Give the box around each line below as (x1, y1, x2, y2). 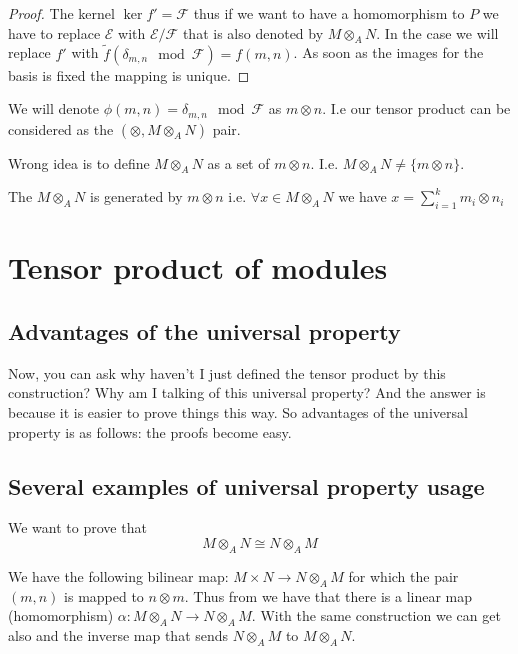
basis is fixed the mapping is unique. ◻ (8, 64, 250, 85)
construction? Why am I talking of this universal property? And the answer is (8, 382, 486, 403)
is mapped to (64, 585, 144, 606)
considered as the (8, 118, 114, 139)
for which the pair (348, 565, 459, 586)
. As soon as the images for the (293, 42, 484, 63)
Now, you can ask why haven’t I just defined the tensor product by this (8, 362, 446, 383)
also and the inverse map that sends (8, 624, 229, 645)
